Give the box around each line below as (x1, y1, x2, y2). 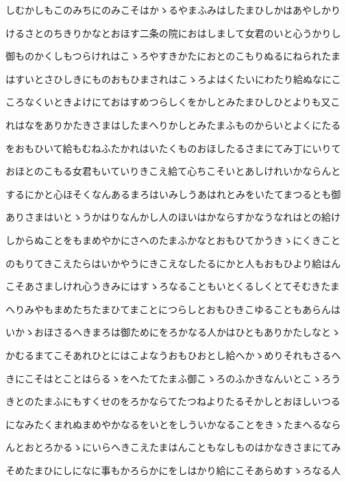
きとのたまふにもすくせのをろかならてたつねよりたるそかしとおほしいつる (5, 394, 341, 408)
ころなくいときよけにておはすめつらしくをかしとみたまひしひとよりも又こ (5, 95, 341, 109)
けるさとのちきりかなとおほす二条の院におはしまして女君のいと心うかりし (5, 25, 341, 40)
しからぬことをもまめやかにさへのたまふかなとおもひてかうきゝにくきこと (5, 232, 341, 247)
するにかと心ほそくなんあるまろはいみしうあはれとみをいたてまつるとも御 (5, 186, 341, 201)
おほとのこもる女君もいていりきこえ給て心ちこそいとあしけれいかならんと (5, 164, 341, 178)
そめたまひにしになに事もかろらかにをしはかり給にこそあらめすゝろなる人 (5, 463, 341, 477)
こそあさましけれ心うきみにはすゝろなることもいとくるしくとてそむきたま (5, 279, 340, 293)
